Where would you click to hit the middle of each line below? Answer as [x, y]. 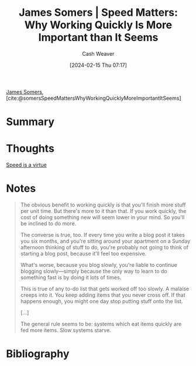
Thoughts [30, 149]
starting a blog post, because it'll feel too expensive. [83, 253]
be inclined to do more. [48, 223]
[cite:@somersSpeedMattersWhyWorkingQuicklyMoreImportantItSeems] [94, 98]
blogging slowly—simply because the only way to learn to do [94, 271]
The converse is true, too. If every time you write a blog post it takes [103, 235]
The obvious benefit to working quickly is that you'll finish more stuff [103, 205]
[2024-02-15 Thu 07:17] [98, 65]
